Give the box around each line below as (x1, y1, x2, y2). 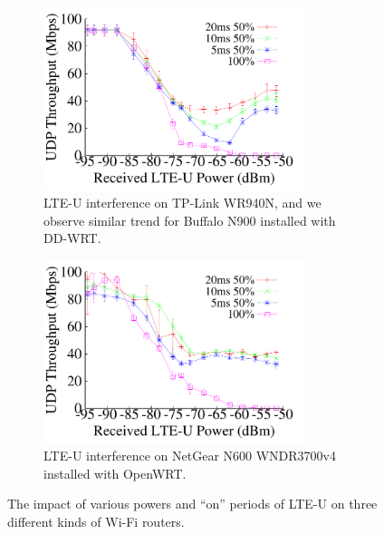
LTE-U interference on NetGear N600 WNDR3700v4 (43, 446, 336, 465)
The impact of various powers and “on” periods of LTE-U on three (7, 494, 378, 513)
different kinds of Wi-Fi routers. (7, 511, 185, 530)
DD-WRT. (43, 228, 101, 248)
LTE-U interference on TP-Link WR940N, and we (43, 193, 322, 212)
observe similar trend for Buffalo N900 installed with (43, 210, 336, 229)
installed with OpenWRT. (43, 463, 187, 482)
